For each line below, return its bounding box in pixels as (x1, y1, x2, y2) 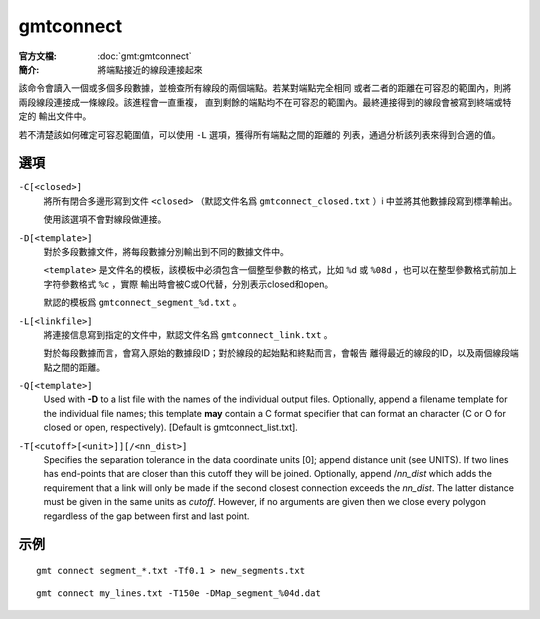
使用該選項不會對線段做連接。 (43, 213, 167, 225)
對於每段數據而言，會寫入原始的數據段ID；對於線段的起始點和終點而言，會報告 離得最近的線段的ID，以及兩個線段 (43, 347, 510, 359)
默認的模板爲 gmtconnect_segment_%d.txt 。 (43, 296, 242, 309)
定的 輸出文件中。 (18, 110, 92, 122)
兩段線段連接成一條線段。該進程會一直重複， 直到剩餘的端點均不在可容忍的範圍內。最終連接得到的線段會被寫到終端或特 (18, 96, 512, 108)
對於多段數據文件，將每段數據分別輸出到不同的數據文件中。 (43, 245, 289, 257)
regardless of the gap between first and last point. (43, 510, 250, 522)
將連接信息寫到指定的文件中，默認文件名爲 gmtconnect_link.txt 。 (43, 328, 334, 340)
